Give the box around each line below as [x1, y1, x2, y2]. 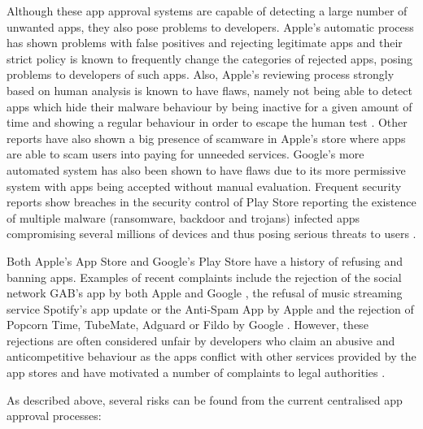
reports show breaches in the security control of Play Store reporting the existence [7, 193, 416, 210]
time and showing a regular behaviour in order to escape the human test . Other [7, 114, 408, 131]
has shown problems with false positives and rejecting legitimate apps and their [7, 34, 403, 51]
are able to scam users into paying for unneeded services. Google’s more [7, 145, 364, 162]
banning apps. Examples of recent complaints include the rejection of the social [7, 268, 402, 285]
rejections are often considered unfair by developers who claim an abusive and [7, 331, 395, 349]
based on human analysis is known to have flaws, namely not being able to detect [7, 81, 412, 98]
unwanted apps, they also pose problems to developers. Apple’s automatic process [7, 18, 414, 35]
